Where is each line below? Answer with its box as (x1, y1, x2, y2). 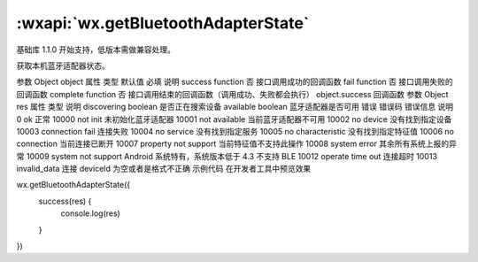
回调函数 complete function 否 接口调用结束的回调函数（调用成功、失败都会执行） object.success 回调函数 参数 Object (16, 89, 449, 99)
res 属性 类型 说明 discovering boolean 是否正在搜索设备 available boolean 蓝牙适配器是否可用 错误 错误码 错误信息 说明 (16, 102, 454, 112)
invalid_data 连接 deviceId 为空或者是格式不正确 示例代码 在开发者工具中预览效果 (16, 164, 312, 174)
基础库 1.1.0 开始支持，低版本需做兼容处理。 (16, 44, 176, 55)
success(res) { (38, 196, 92, 206)
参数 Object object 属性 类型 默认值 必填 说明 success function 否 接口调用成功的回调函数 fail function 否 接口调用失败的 (16, 76, 453, 88)
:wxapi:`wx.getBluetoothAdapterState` (16, 13, 310, 33)
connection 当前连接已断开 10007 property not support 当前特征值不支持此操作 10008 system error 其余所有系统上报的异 (16, 138, 458, 150)
